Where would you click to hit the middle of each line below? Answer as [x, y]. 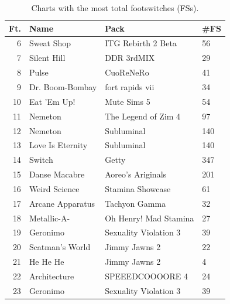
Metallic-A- [49, 218]
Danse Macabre [57, 174]
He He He [47, 262]
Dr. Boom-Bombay [63, 86]
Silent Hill [47, 58]
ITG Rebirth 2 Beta [141, 43]
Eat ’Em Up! [52, 101]
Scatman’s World [60, 247]
